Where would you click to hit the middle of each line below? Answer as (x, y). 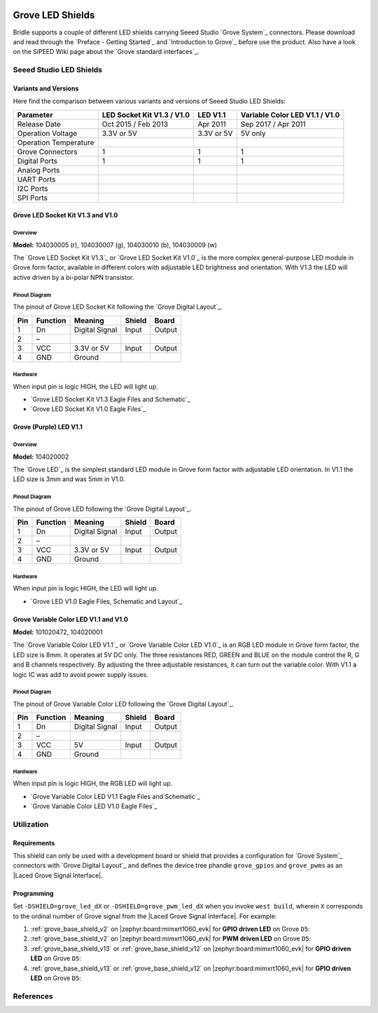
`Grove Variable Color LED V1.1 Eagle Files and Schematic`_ (115, 796)
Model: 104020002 (41, 457)
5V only (253, 133)
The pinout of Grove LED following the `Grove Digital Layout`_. (102, 509)
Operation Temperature (56, 142)
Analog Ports (38, 170)
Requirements (34, 843)
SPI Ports (33, 198)
